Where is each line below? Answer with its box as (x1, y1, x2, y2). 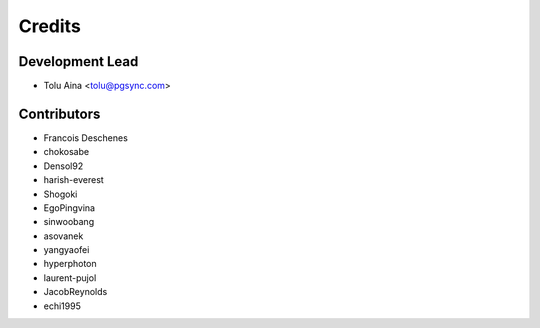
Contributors (18, 105, 101, 122)
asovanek (43, 230, 84, 242)
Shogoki (43, 188, 78, 200)
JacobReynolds (43, 286, 108, 298)
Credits (18, 15, 82, 37)
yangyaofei (43, 244, 90, 256)
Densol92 (43, 160, 84, 172)
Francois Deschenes (43, 131, 129, 144)
